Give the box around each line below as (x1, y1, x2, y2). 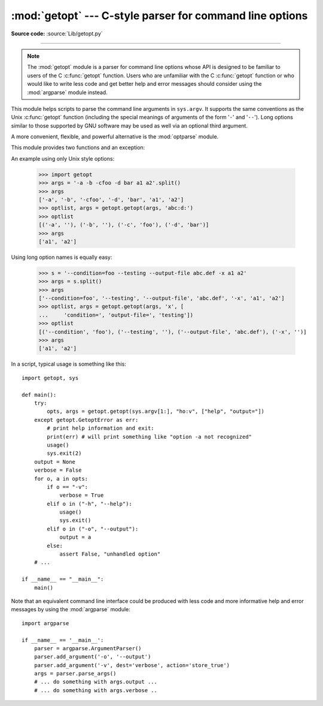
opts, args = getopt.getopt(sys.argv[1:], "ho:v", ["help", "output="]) (47, 408, 265, 415)
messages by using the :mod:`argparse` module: (11, 606, 131, 613)
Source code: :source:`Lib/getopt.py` (11, 30, 103, 37)
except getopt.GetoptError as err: (33, 417, 139, 423)
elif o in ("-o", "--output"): (47, 525, 139, 532)
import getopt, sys (22, 375, 79, 381)
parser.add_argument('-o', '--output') (33, 653, 151, 660)
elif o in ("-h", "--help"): (47, 500, 133, 507)
